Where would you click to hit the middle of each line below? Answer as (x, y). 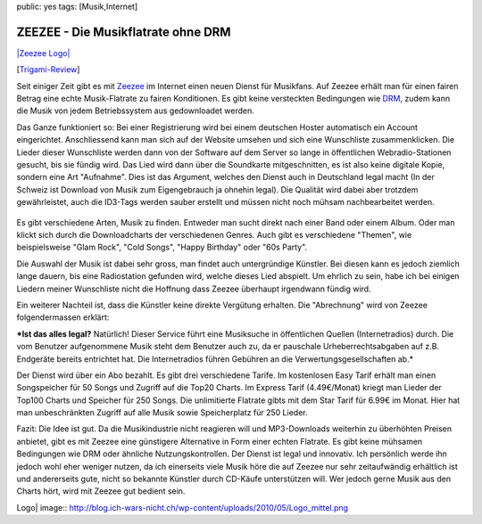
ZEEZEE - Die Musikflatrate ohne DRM (124, 32)
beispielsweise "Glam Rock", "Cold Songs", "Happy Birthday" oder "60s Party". (162, 247)
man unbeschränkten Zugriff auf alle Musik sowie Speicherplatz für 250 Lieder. (162, 413)
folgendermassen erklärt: (63, 317)
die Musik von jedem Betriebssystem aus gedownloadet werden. (135, 111)
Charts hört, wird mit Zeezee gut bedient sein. (101, 491)
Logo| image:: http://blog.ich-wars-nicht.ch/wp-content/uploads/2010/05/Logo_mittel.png (182, 507)
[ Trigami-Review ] (48, 70)
